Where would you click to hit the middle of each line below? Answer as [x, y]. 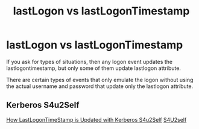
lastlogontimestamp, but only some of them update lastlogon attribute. [93, 68]
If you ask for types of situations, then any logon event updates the [90, 61]
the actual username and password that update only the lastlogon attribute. [100, 86]
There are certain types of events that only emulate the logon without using [100, 80]
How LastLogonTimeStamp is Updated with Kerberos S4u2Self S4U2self [96, 119]
